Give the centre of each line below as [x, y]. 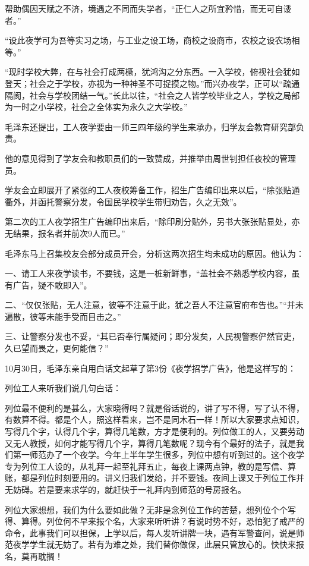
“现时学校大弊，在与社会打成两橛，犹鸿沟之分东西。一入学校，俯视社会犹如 [152, 72]
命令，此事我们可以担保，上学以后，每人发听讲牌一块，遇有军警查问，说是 [150, 532]
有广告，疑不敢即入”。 [48, 284]
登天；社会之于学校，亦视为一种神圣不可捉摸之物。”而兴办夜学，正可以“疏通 [152, 83]
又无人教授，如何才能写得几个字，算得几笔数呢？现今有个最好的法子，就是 [150, 443]
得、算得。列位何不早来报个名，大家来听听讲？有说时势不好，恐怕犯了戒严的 [154, 521]
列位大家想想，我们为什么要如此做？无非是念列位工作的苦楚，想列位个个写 [150, 509]
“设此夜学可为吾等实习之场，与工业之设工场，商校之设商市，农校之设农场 [148, 40]
